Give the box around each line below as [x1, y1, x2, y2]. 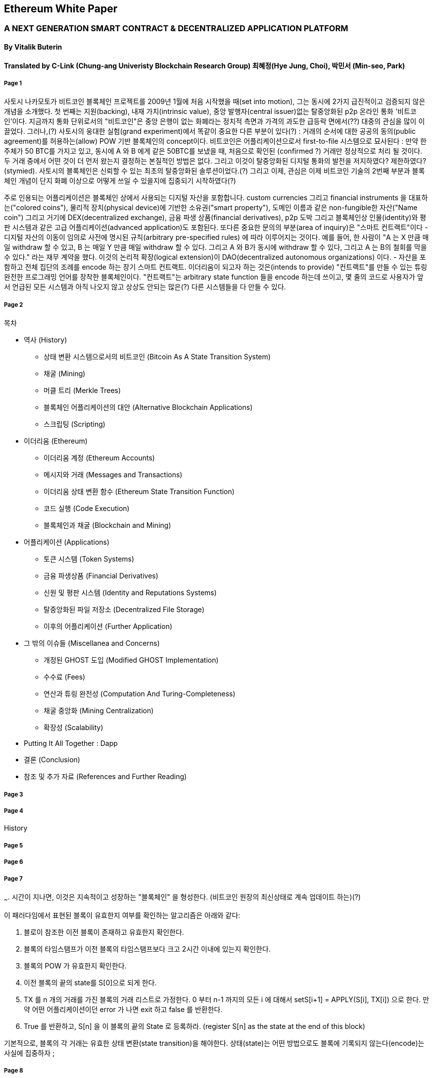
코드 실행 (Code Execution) [44, 504, 130, 513]
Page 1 [4, 80, 22, 87]
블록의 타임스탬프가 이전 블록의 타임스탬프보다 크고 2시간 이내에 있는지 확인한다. [24, 944, 271, 953]
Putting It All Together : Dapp [24, 739, 118, 748]
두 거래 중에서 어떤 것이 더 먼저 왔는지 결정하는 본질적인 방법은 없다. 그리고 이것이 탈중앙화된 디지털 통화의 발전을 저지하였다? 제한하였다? [4, 157, 427, 166]
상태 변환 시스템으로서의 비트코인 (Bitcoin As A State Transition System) [44, 352, 271, 361]
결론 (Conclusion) [24, 755, 80, 764]
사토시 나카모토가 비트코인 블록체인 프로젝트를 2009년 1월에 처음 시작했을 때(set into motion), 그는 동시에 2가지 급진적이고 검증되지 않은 [4, 97, 426, 106]
